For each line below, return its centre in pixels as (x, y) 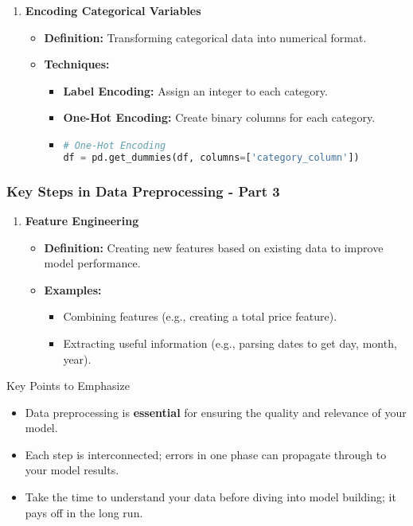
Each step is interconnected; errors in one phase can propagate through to (206, 454)
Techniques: (77, 64)
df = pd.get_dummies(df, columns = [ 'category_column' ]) (211, 157)
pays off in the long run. (84, 512)
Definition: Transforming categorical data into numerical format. (205, 37)
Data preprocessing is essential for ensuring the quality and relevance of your (216, 412)
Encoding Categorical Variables (113, 10)
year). (77, 358)
